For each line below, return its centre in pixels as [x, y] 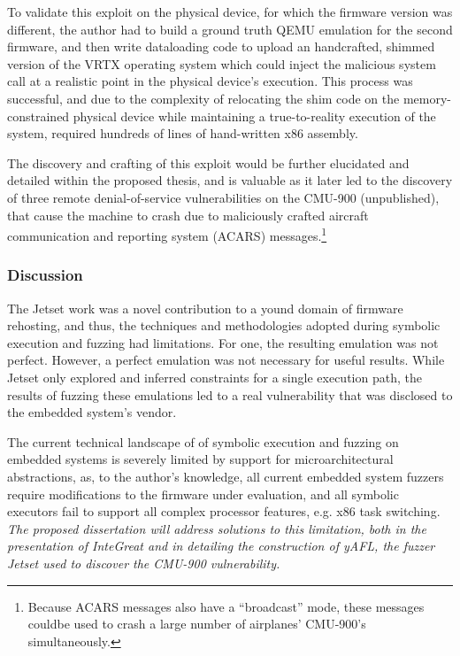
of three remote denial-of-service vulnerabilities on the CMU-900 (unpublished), [223, 197]
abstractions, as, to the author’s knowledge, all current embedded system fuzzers [226, 476]
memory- [427, 98]
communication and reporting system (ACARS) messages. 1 [167, 234]
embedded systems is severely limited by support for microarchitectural [200, 459]
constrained [38, 116]
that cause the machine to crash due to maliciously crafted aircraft [188, 215]
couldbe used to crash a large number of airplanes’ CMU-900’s [197, 624]
